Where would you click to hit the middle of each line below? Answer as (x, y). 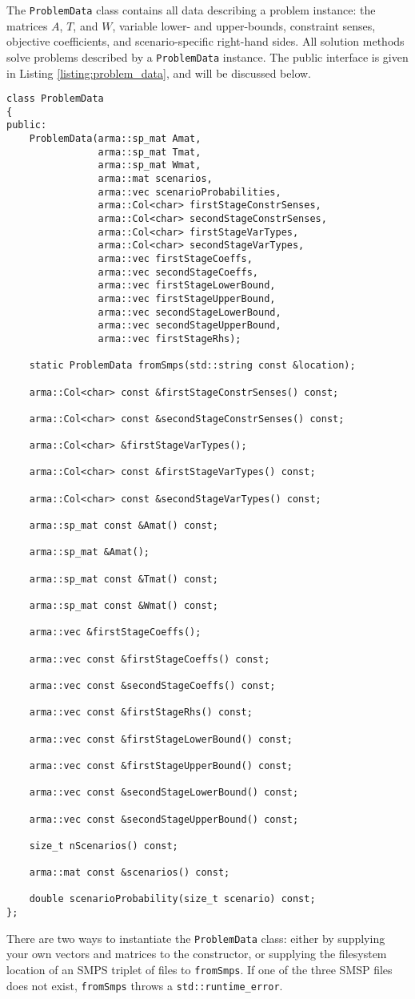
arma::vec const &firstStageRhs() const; (141, 713)
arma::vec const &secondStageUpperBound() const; (164, 819)
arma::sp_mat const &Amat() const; (124, 526)
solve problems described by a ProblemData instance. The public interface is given (207, 56)
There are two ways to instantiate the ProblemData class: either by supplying (196, 938)
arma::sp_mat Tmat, (150, 152)
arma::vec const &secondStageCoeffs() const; (152, 685)
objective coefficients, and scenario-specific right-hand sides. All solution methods (206, 41)
